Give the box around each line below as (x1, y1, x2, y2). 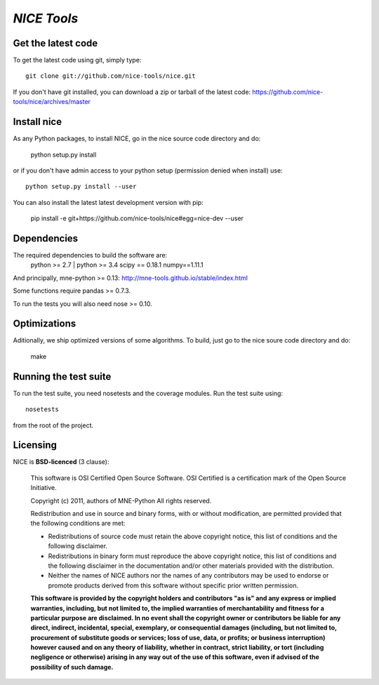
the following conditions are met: (30, 519, 126, 528)
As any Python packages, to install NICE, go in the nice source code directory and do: (13, 134, 261, 143)
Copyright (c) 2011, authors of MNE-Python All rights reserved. (30, 496, 212, 505)
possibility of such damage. (30, 663, 114, 671)
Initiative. (30, 484, 58, 492)
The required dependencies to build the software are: (13, 251, 168, 259)
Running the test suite (13, 371, 112, 383)
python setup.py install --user (25, 182, 137, 191)
